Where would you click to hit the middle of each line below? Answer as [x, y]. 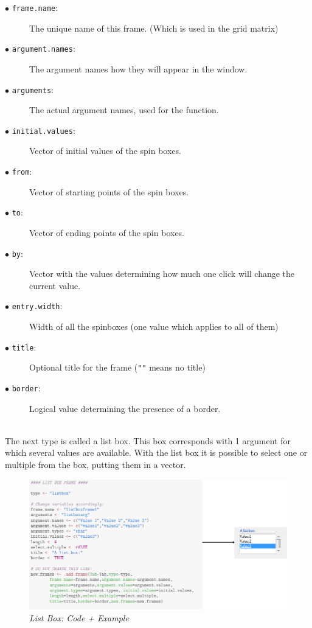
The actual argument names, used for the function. [124, 110]
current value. [55, 285]
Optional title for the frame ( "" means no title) [117, 367]
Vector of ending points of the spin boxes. [107, 232]
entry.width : [37, 306]
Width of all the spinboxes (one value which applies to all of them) [154, 326]
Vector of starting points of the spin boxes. [109, 191]
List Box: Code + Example [79, 618]
